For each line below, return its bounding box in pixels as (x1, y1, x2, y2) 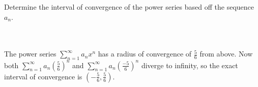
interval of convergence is (4, 71, 82, 81)
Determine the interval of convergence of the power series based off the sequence (4, 2, 254, 12)
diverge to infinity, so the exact (141, 60, 238, 70)
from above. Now (199, 48, 253, 59)
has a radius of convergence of (98, 48, 192, 59)
